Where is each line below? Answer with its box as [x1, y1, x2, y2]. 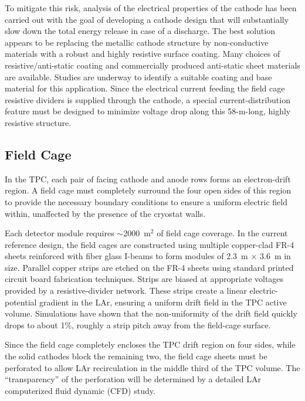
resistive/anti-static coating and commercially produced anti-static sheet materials [5, 59, 300, 71]
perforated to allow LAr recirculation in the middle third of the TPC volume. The [5, 361, 300, 373]
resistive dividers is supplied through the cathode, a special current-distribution [5, 93, 290, 106]
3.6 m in [259, 250, 291, 262]
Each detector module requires [5, 227, 114, 239]
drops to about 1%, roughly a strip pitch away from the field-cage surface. [5, 318, 271, 331]
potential [5, 295, 37, 308]
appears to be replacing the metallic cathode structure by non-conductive [5, 36, 269, 48]
